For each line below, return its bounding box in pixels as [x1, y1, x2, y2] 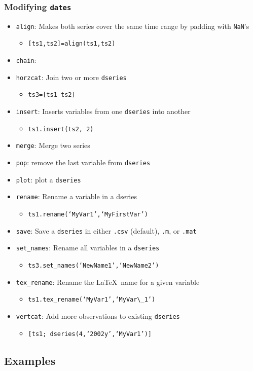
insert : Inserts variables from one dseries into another [16, 106, 191, 117]
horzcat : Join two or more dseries [16, 71, 127, 82]
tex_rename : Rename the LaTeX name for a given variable [16, 276, 200, 287]
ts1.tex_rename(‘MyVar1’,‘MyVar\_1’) [28, 296, 156, 304]
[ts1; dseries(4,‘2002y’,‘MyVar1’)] [28, 330, 152, 338]
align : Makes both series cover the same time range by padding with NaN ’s [16, 20, 249, 31]
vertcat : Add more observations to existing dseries [16, 310, 180, 321]
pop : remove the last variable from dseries [16, 157, 151, 168]
